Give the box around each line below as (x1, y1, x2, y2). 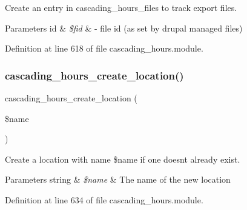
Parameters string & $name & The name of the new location (5, 173, 231, 186)
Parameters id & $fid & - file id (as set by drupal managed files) (5, 21, 243, 34)
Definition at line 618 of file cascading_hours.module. (5, 42, 203, 55)
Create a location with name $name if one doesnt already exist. (5, 152, 240, 165)
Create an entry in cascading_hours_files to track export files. (5, 1, 237, 13)
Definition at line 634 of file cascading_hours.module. (5, 193, 203, 206)
